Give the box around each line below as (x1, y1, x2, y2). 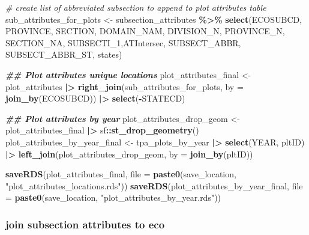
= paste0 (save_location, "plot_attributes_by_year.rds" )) (5, 191, 221, 204)
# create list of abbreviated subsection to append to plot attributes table (5, 1, 266, 13)
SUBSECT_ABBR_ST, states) (5, 48, 122, 61)
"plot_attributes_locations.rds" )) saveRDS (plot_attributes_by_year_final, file (5, 179, 303, 192)
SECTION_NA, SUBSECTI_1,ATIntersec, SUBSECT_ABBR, (5, 36, 241, 49)
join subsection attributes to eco (5, 216, 165, 231)
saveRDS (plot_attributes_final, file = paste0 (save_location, (5, 168, 236, 180)
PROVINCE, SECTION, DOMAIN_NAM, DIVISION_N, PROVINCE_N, (5, 25, 285, 37)
